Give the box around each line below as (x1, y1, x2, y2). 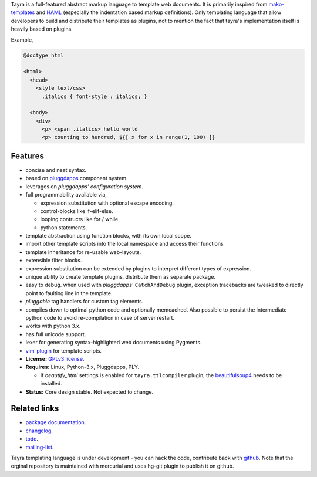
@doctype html (23, 52, 64, 59)
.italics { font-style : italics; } (42, 93, 147, 100)
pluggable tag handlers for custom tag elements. (25, 298, 144, 305)
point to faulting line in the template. (25, 289, 113, 296)
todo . (25, 435, 38, 442)
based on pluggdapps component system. (25, 175, 128, 182)
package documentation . (25, 419, 86, 426)
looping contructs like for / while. (40, 216, 120, 223)
